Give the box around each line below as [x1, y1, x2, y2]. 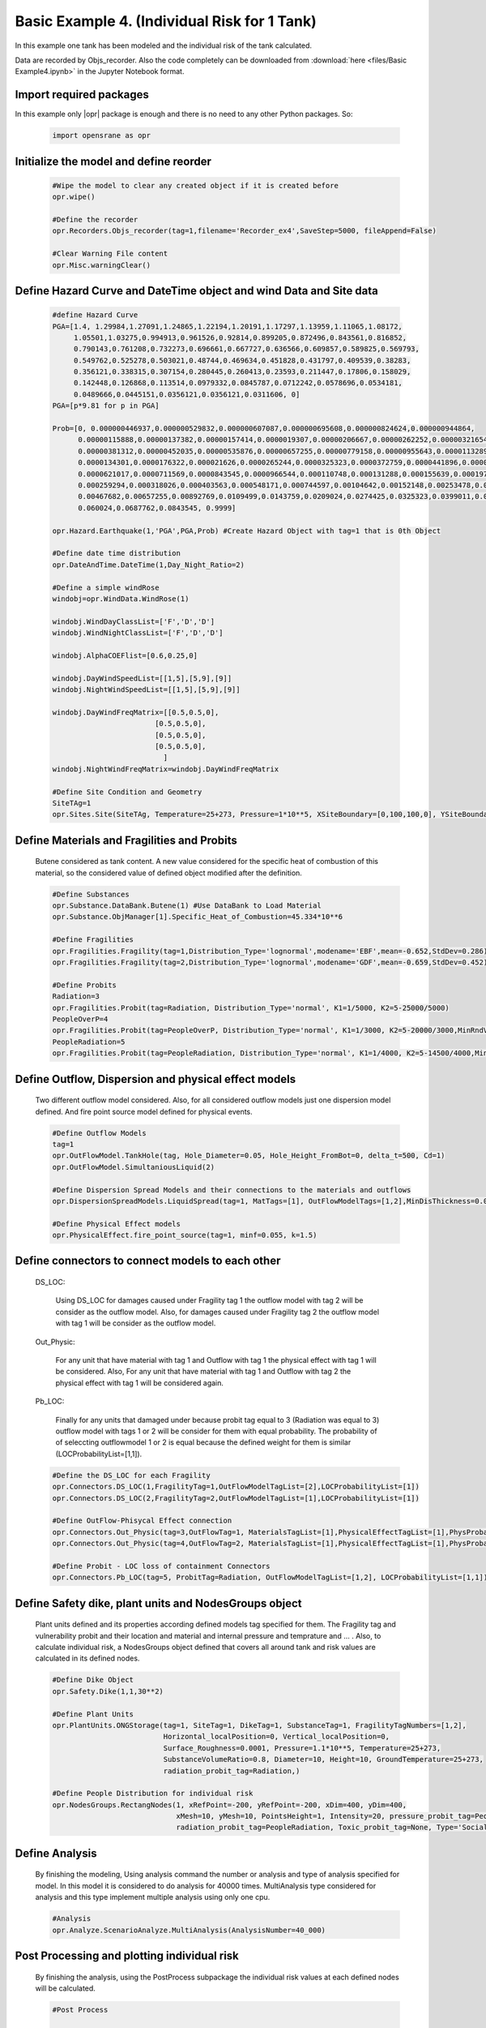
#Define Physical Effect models [52, 1219, 181, 1228]
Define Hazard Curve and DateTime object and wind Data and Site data [15, 284, 378, 298]
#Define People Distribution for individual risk [52, 1789, 254, 1798]
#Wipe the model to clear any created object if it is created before [52, 181, 339, 190]
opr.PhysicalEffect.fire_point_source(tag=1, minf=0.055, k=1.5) [52, 1231, 318, 1240]
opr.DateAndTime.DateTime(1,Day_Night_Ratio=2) [52, 560, 245, 569]
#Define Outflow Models [52, 1128, 147, 1137]
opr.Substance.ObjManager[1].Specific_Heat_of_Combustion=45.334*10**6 [52, 913, 343, 922]
